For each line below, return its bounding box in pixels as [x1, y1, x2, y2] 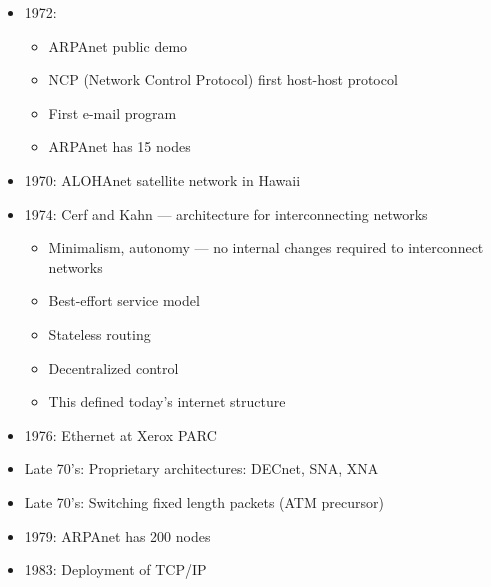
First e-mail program [48, 102, 177, 123]
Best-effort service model [48, 290, 200, 311]
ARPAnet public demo [48, 35, 188, 56]
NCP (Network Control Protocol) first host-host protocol [48, 69, 398, 90]
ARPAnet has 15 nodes [48, 136, 191, 157]
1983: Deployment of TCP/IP [24, 559, 207, 580]
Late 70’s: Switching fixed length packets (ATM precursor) [24, 491, 384, 512]
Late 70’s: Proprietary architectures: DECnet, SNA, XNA [24, 458, 379, 479]
